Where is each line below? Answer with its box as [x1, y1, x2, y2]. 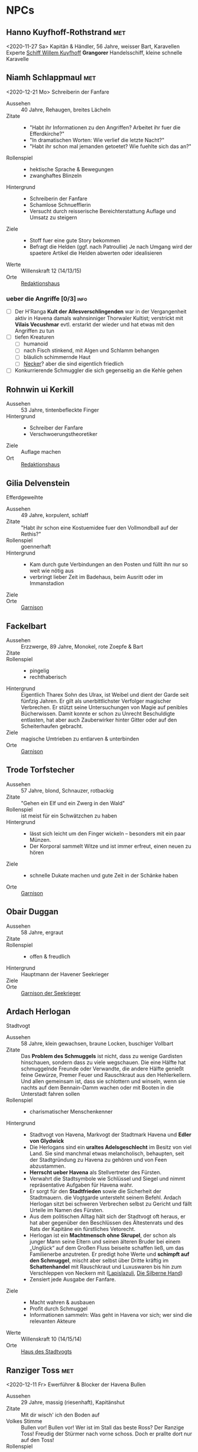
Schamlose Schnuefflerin [29, 201, 91, 208]
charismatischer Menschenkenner [29, 1108, 113, 1116]
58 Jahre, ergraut [21, 928, 63, 936]
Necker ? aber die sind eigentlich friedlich [23, 360, 124, 367]
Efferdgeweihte [6, 494, 43, 501]
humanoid [23, 340, 48, 347]
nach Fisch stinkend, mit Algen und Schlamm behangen [23, 347, 160, 354]
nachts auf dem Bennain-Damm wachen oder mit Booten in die [21, 1084, 174, 1091]
